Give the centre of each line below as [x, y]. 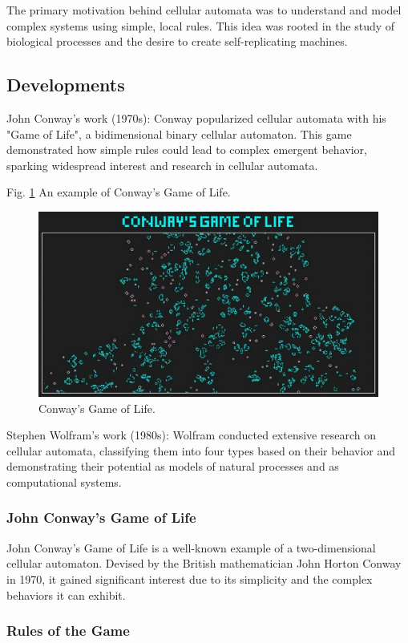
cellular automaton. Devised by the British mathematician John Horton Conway [204, 563]
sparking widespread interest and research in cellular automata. [162, 165]
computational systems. [64, 481]
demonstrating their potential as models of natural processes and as [173, 466]
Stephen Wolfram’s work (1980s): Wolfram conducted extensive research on [191, 435]
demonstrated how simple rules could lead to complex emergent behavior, [187, 150]
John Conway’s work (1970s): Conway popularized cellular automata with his [196, 117]
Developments [66, 85]
